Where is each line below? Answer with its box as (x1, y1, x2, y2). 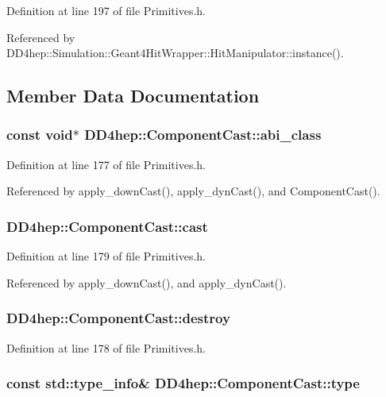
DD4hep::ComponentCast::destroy (6, 308, 230, 328)
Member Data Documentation (6, 83, 260, 108)
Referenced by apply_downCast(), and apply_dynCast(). (6, 274, 287, 291)
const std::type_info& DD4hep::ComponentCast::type (6, 373, 360, 393)
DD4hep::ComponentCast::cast (6, 216, 208, 236)
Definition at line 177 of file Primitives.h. (6, 156, 206, 172)
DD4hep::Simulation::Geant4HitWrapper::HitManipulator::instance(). (6, 44, 344, 61)
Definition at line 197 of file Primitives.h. (6, 2, 206, 18)
